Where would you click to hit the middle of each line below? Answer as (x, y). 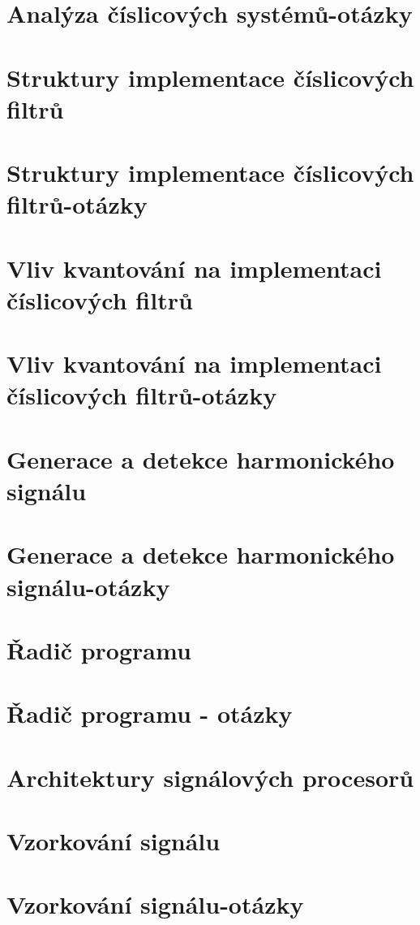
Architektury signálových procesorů (210, 777)
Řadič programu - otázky (150, 713)
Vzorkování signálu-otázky (155, 904)
